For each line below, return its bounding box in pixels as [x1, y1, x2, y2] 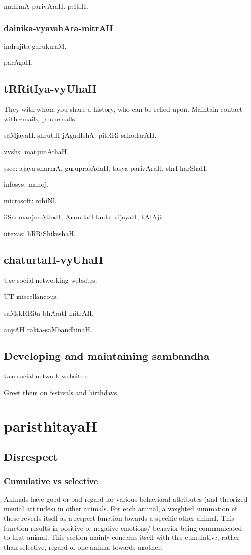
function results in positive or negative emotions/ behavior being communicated [4, 522, 242, 533]
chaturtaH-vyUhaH [4, 252, 104, 267]
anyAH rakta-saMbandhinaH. [4, 324, 92, 334]
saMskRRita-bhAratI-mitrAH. [4, 307, 94, 317]
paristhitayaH [4, 416, 98, 436]
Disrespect [4, 449, 58, 464]
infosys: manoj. [4, 179, 49, 189]
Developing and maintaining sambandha [4, 348, 210, 363]
